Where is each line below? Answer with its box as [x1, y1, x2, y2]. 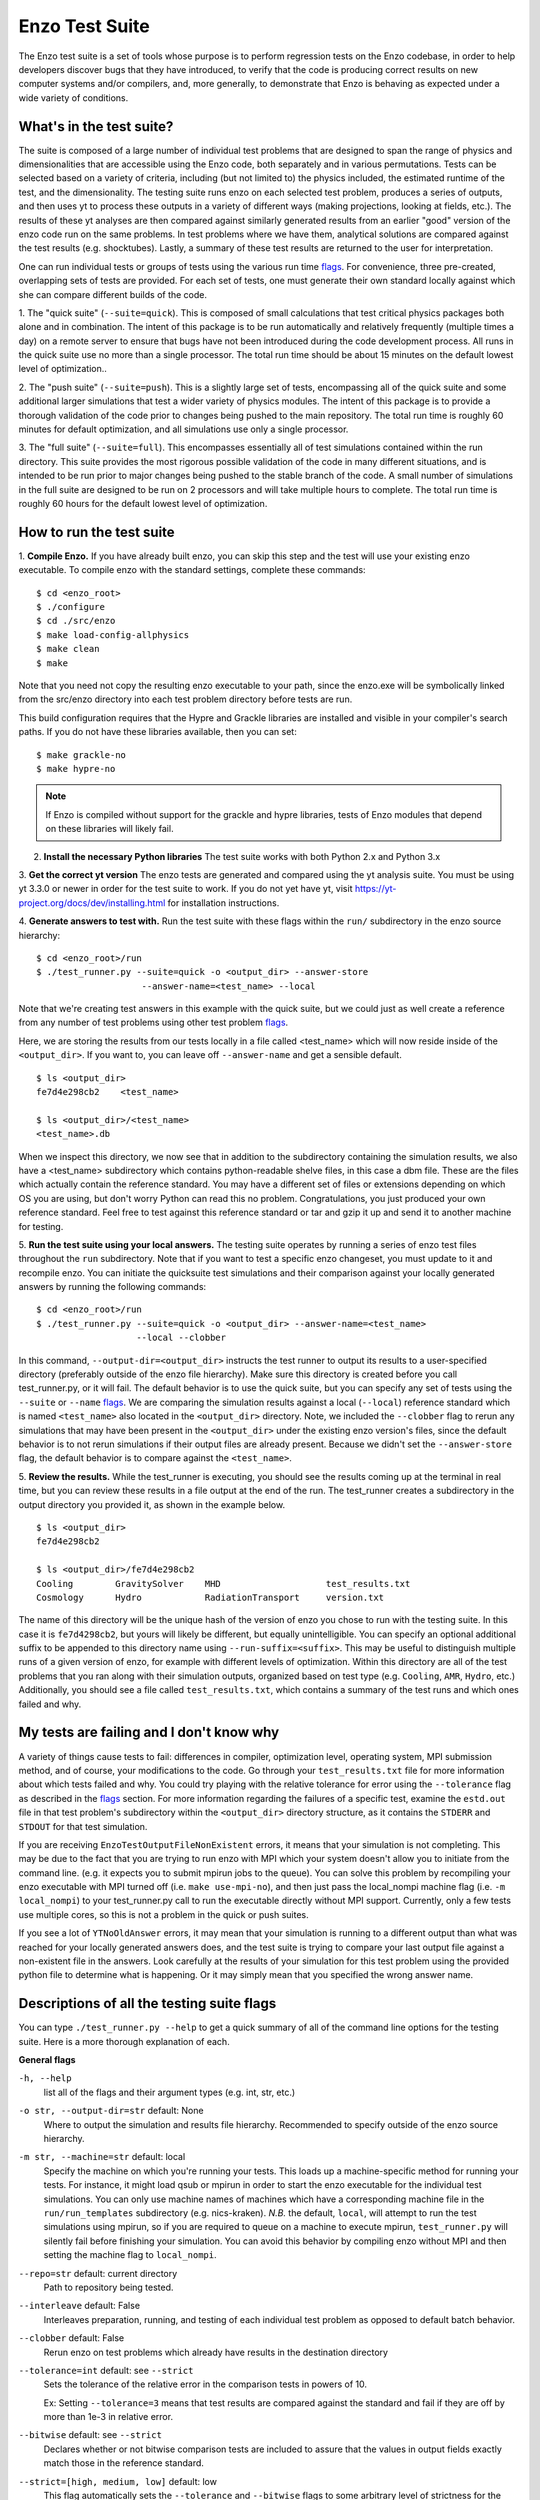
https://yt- [354, 883, 397, 895]
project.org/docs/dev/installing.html [18, 896, 166, 909]
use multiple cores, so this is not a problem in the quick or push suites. [18, 1908, 309, 1920]
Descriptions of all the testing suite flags [18, 1995, 277, 2012]
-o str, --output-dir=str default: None [18, 2105, 204, 2117]
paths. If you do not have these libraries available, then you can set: [18, 726, 297, 738]
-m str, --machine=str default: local [18, 2151, 186, 2163]
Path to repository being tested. [43, 2281, 174, 2293]
